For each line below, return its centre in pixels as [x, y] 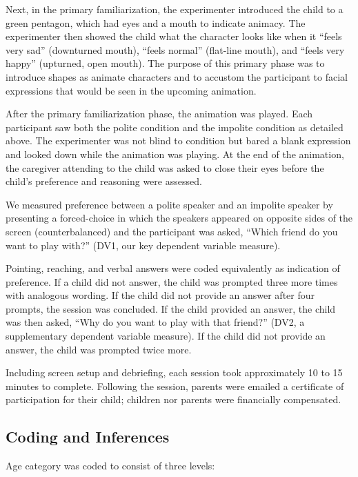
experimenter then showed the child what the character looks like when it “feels [174, 36]
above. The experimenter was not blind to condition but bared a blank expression [178, 140]
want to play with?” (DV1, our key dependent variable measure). [143, 245]
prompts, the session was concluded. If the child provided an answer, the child [171, 308]
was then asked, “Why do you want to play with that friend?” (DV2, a [155, 322]
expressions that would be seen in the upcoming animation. [131, 90]
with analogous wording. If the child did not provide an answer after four [160, 295]
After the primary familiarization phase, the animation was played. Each [159, 114]
